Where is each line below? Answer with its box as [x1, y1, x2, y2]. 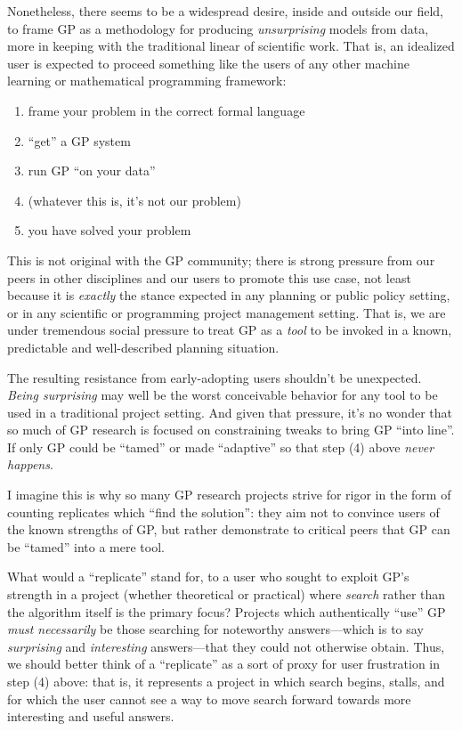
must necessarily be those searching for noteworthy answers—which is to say [7, 620, 424, 638]
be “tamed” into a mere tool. [7, 537, 165, 556]
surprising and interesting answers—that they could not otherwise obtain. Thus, [7, 637, 445, 655]
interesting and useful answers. [7, 707, 174, 726]
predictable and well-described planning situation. [7, 337, 280, 356]
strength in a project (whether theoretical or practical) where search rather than [7, 585, 446, 604]
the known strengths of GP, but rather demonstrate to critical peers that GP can [7, 520, 450, 539]
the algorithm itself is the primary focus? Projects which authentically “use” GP [7, 602, 446, 621]
